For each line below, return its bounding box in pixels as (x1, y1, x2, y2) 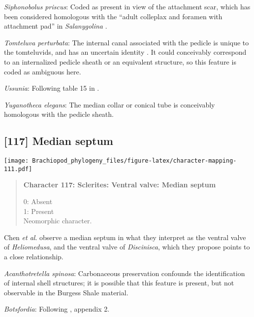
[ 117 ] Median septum (4, 133, 113, 148)
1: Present (23, 206, 54, 216)
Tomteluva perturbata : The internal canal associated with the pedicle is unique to (4, 37, 249, 47)
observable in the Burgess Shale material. (4, 287, 128, 297)
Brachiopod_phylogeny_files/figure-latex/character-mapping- (32, 157, 237, 165)
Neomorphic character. (23, 215, 92, 226)
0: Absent (23, 196, 53, 207)
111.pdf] (4, 165, 32, 173)
